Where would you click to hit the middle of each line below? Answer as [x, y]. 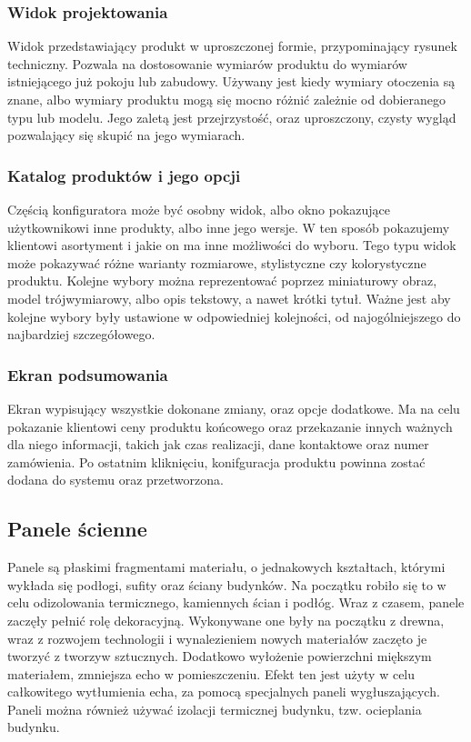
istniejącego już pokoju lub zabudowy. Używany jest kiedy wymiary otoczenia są [231, 81]
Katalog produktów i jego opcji [124, 175]
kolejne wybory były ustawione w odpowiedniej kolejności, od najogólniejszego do [234, 316]
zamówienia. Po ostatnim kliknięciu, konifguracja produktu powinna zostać [216, 461]
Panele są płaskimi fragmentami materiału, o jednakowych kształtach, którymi [226, 567]
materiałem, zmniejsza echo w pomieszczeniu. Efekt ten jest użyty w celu [211, 673]
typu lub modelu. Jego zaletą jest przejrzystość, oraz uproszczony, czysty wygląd [232, 117]
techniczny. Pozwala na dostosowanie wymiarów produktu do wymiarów [207, 63]
